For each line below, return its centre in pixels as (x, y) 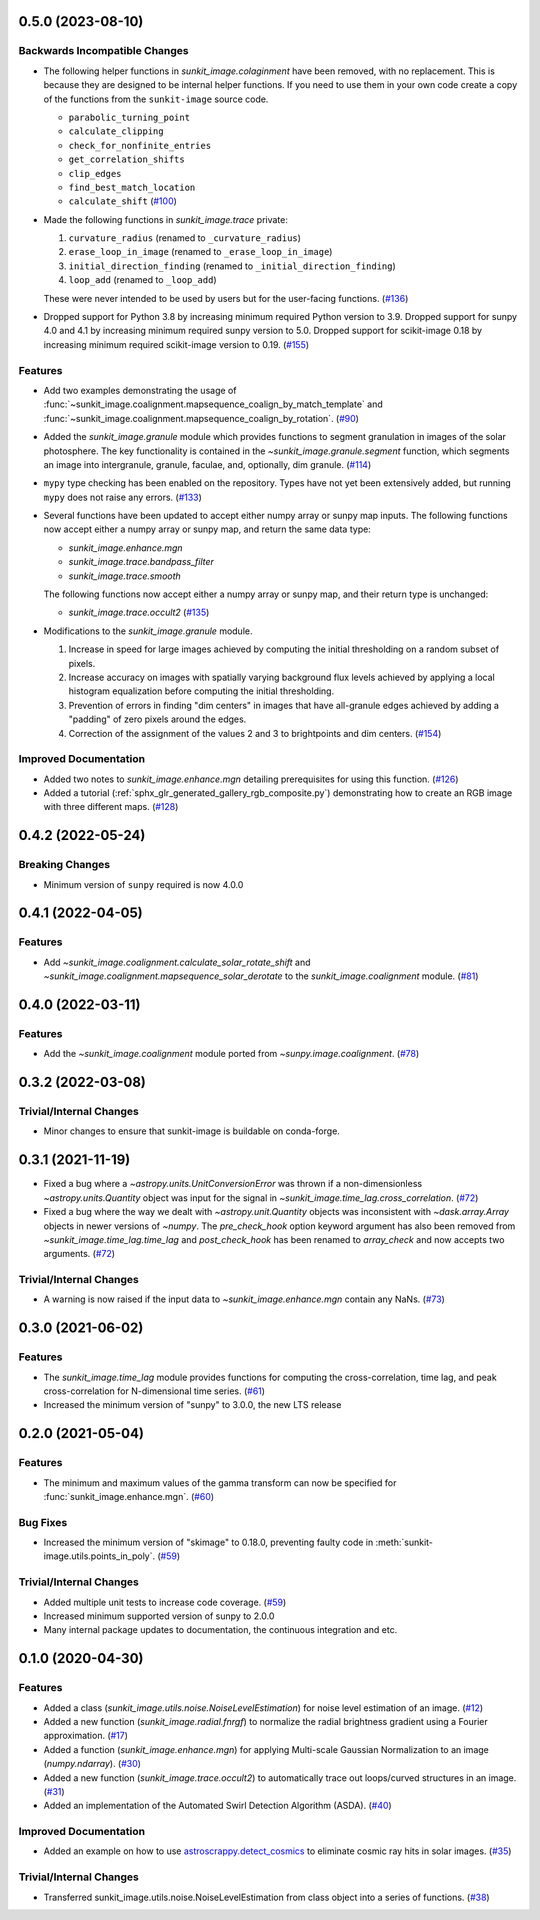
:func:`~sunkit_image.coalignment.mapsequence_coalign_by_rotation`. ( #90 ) (201, 418)
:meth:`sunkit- (404, 1542)
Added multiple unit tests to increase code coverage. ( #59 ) (165, 1602)
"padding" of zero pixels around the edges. (157, 719)
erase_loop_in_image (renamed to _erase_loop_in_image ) (200, 252)
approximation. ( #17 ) (86, 1736)
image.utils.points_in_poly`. (99, 1556)
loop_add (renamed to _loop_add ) (142, 280)
